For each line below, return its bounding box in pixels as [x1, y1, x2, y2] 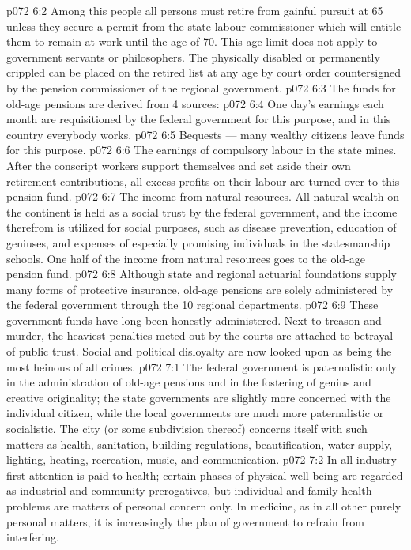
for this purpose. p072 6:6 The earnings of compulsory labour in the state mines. [6, 141, 397, 158]
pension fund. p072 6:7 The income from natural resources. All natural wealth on [6, 188, 400, 205]
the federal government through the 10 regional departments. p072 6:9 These [6, 296, 379, 313]
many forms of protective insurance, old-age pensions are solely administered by [6, 281, 394, 297]
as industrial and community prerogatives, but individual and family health [6, 482, 372, 499]
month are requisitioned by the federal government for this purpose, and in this [6, 111, 391, 127]
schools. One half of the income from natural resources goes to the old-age [6, 250, 365, 266]
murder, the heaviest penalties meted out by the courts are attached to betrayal [6, 327, 394, 344]
